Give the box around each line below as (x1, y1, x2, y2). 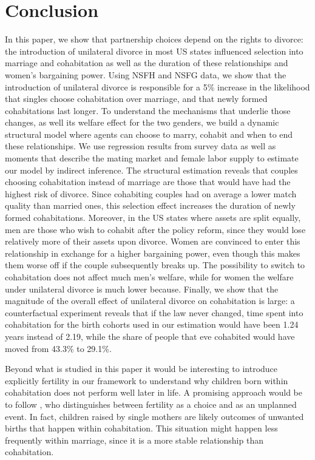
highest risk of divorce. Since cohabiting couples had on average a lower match (5, 187, 297, 200)
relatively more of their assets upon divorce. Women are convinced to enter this (5, 235, 300, 248)
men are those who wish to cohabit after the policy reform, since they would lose (5, 223, 306, 235)
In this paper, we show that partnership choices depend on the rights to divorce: (5, 33, 303, 46)
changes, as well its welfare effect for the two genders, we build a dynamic (5, 116, 279, 129)
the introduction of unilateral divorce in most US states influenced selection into (5, 44, 303, 57)
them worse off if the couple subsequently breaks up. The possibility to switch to (5, 259, 305, 271)
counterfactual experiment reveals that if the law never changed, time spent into (5, 306, 303, 319)
